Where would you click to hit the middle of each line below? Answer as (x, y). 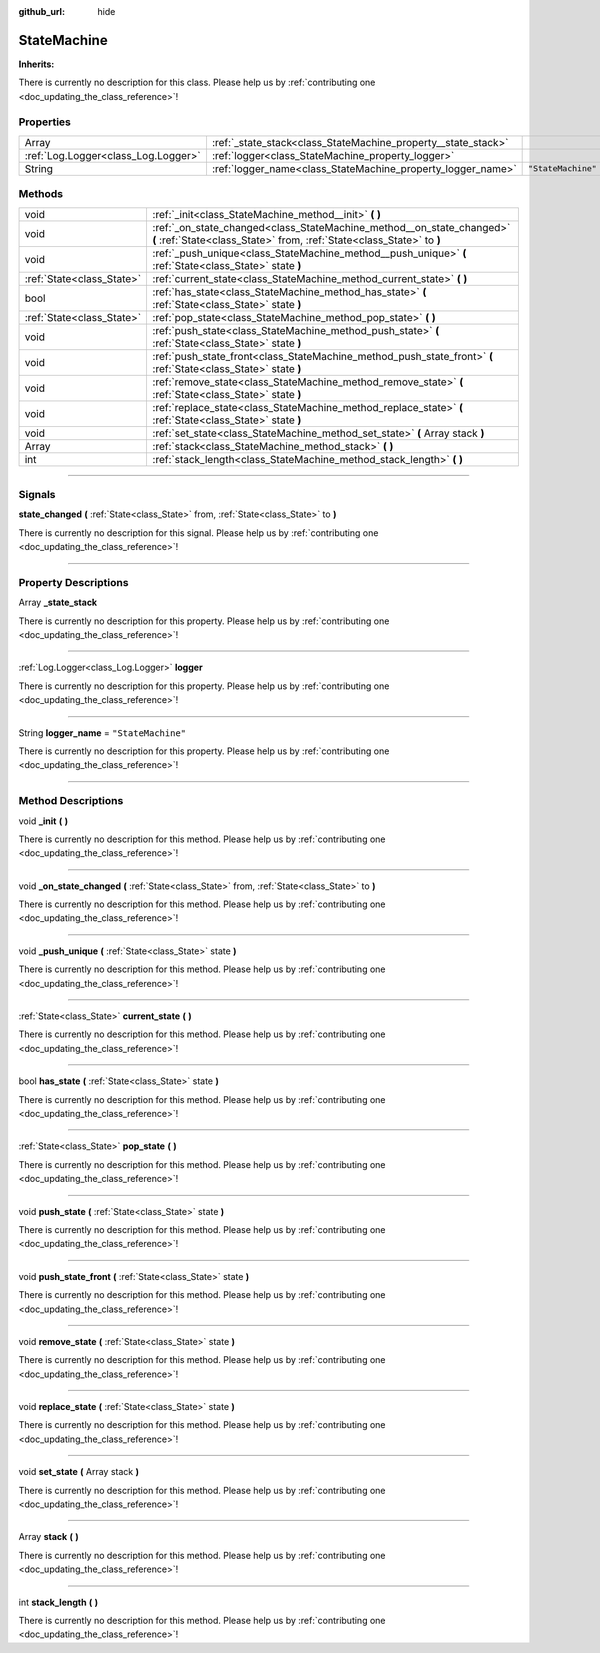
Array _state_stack (58, 602)
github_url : (41, 11)
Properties (45, 122)
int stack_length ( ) (58, 1602)
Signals (37, 494)
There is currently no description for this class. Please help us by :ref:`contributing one (197, 82)
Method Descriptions (71, 801)
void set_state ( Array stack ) (79, 1472)
